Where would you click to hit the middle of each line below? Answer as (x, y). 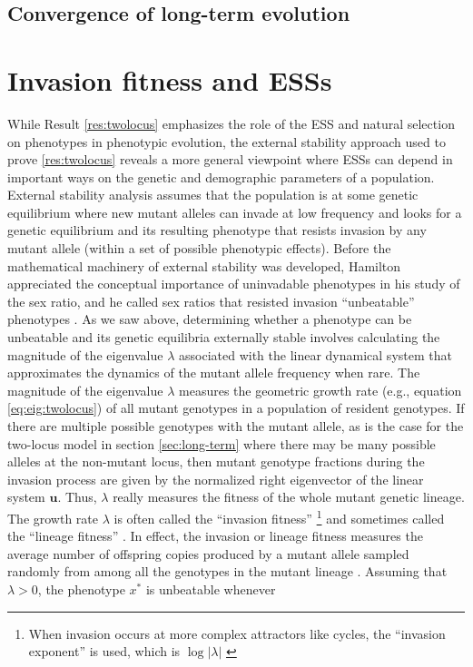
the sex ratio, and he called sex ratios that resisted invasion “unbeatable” (211, 301)
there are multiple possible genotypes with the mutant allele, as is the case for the (236, 426)
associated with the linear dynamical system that (315, 354)
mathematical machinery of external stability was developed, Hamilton (204, 265)
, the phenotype (81, 589)
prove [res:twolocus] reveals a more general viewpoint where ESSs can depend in (230, 159)
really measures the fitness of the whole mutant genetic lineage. (289, 497)
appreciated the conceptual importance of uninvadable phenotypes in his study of (234, 284)
